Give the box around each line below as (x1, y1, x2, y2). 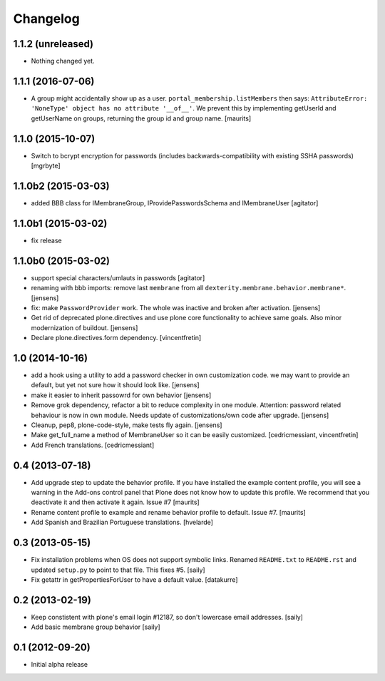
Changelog (13, 11, 80, 26)
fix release (31, 236, 62, 245)
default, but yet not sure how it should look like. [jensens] (31, 381, 200, 389)
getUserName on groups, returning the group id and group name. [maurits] (31, 114, 252, 123)
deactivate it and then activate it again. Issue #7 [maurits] (31, 498, 200, 506)
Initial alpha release (31, 660, 88, 669)
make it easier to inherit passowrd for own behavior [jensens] (31, 391, 212, 399)
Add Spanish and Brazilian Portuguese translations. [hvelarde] (31, 518, 214, 527)
